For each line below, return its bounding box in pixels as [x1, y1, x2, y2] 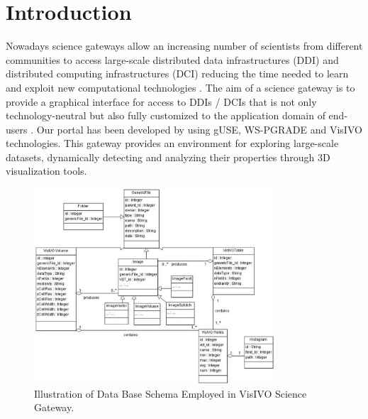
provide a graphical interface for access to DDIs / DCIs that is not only [6, 94, 317, 109]
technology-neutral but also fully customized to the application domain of [6, 108, 325, 123]
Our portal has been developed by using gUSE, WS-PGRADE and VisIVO [36, 121, 362, 136]
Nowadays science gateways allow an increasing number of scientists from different [6, 38, 363, 53]
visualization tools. [6, 163, 87, 178]
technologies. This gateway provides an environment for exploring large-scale [6, 136, 339, 151]
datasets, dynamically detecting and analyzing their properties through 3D [6, 149, 330, 164]
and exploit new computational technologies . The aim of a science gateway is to [6, 80, 355, 94]
